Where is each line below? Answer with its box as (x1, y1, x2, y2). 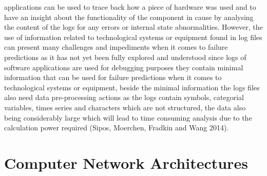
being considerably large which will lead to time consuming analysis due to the (4, 112, 252, 123)
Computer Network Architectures (4, 152, 248, 173)
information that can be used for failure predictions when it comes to (4, 72, 222, 83)
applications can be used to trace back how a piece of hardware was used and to (4, 2, 256, 12)
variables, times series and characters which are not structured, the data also (4, 102, 246, 112)
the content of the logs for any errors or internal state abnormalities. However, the (4, 22, 263, 32)
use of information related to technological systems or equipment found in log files (4, 31, 262, 42)
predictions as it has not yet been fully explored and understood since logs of (4, 51, 246, 62)
